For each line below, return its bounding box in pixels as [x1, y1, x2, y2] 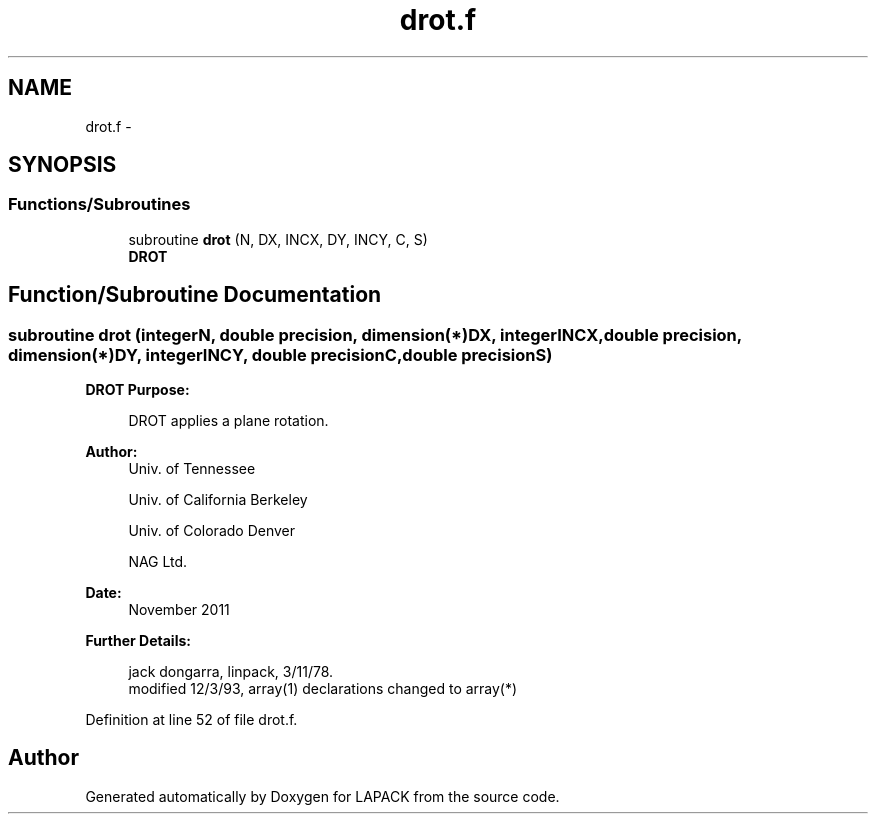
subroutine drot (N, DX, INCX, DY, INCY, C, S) [128, 230, 428, 248]
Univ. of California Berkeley [128, 491, 308, 509]
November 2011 [128, 601, 230, 619]
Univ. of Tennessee [128, 460, 256, 478]
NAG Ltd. [128, 553, 188, 571]
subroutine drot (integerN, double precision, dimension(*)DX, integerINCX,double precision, [8, 324, 742, 345]
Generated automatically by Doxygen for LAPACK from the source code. [85, 787, 560, 805]
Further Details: [85, 632, 191, 650]
